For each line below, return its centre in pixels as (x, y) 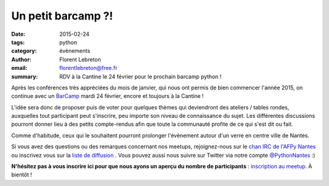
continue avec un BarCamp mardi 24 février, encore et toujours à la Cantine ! (108, 96)
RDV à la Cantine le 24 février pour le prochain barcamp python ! (140, 77)
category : (24, 51)
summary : (25, 77)
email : (19, 68)
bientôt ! (22, 175)
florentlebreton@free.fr (89, 68)
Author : (21, 59)
